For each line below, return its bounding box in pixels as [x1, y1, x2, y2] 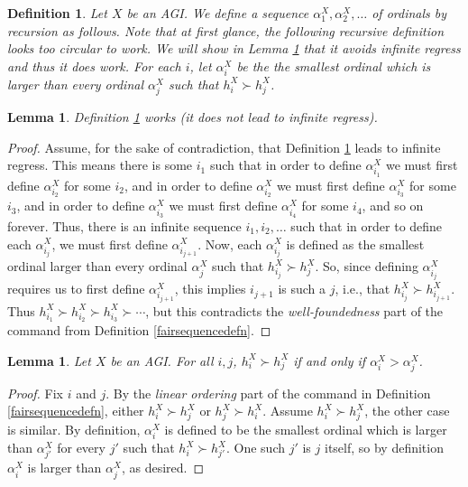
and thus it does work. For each [7, 56, 181, 75]
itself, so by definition [324, 438, 444, 457]
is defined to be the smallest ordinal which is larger [164, 420, 447, 439]
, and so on [362, 196, 424, 215]
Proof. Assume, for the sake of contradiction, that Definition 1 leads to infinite [7, 137, 441, 156]
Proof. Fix [7, 383, 63, 402]
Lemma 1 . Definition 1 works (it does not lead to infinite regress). [7, 108, 378, 126]
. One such [225, 438, 286, 457]
